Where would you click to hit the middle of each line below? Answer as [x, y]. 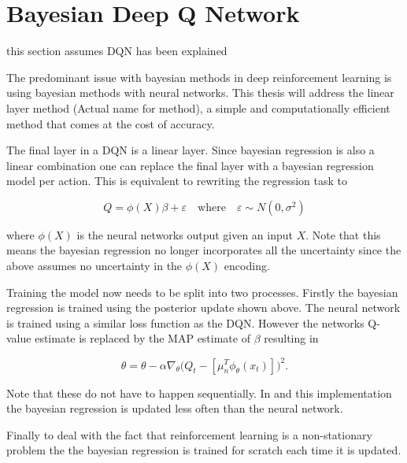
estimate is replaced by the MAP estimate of [142, 338]
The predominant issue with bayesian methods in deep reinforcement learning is [199, 77]
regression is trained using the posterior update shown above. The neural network [203, 307]
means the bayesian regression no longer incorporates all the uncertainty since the [204, 250]
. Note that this [343, 234]
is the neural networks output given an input [185, 234]
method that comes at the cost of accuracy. [111, 123]
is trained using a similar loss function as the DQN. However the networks [185, 322]
